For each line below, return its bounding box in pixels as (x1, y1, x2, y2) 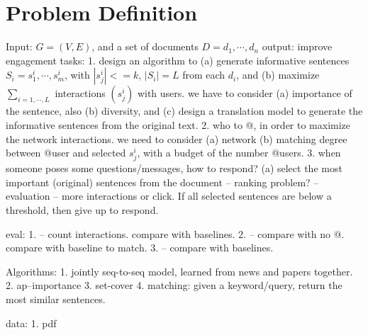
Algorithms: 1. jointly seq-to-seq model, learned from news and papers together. (6, 263, 353, 278)
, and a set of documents (91, 39, 199, 54)
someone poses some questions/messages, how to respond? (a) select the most (6, 161, 342, 176)
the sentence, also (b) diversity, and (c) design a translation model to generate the (6, 103, 363, 118)
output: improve (262, 39, 333, 54)
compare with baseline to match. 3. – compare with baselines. (6, 240, 274, 255)
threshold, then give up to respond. (6, 203, 159, 217)
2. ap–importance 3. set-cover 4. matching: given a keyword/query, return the (6, 278, 342, 293)
